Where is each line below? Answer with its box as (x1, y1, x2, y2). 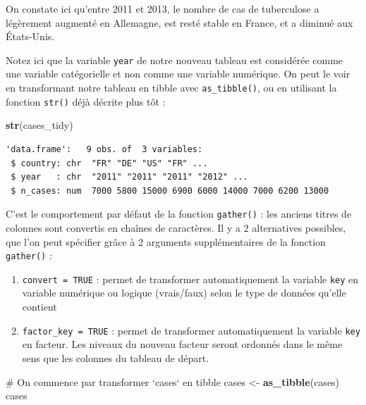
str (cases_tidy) (6, 118, 73, 132)
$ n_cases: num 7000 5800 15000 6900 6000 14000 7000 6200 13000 (11, 185, 329, 196)
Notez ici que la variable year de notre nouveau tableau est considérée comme (6, 52, 343, 67)
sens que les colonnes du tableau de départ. (22, 350, 209, 365)
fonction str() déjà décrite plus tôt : (6, 94, 166, 108)
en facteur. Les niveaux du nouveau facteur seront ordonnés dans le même (22, 337, 343, 351)
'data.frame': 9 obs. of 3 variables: (6, 144, 203, 154)
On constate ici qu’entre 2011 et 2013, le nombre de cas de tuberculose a (6, 1, 319, 15)
